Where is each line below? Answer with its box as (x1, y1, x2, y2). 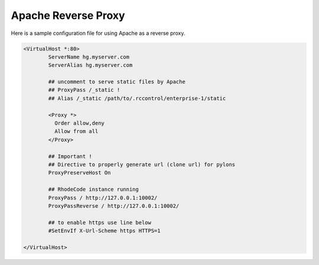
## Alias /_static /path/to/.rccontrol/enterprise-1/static (48, 95, 226, 102)
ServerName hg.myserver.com (48, 53, 130, 60)
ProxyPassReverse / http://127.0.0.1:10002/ (48, 202, 180, 209)
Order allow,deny (54, 120, 105, 127)
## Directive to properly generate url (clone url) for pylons (48, 161, 236, 168)
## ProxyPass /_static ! (48, 86, 121, 93)
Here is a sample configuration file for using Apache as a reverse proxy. (11, 30, 185, 37)
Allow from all (54, 128, 99, 135)
